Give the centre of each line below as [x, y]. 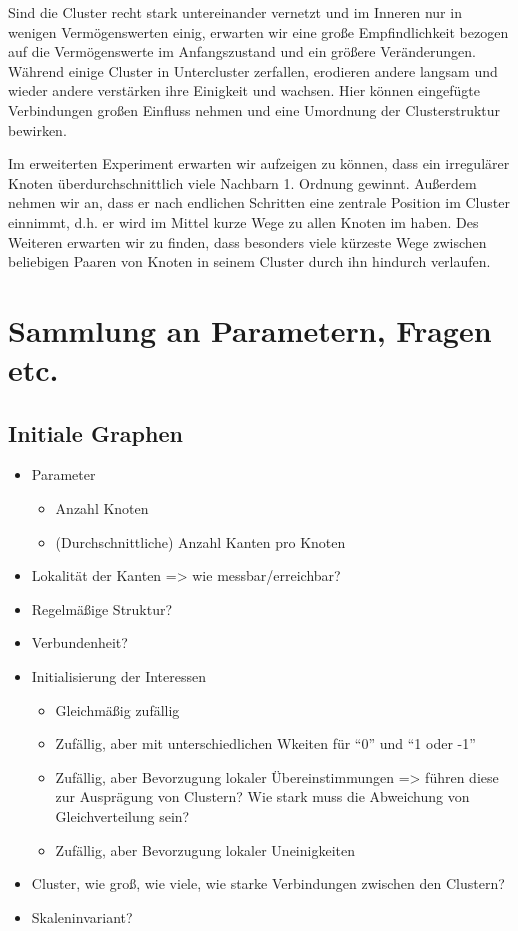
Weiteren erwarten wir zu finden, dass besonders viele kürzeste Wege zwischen [247, 241]
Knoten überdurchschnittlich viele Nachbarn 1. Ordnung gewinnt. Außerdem [242, 182]
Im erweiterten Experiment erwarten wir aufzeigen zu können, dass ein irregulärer [259, 163]
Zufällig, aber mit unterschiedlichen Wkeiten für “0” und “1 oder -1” [265, 743]
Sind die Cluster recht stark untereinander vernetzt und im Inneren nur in [235, 12]
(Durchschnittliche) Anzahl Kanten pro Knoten [200, 541]
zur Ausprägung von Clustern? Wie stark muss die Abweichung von [262, 796]
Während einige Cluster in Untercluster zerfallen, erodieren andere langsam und [253, 70]
